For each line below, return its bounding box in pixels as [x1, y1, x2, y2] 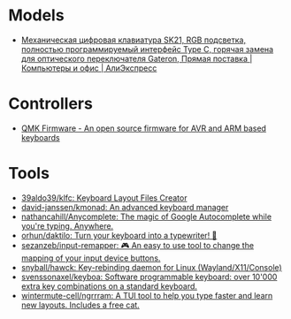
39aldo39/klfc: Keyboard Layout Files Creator [20, 192, 188, 203]
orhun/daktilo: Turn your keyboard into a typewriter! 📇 [20, 230, 218, 240]
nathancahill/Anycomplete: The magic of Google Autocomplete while [20, 211, 272, 222]
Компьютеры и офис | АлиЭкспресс [20, 63, 157, 73]
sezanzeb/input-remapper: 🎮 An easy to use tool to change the [20, 239, 254, 250]
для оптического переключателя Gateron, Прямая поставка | [20, 53, 253, 64]
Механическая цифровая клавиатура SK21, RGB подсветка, [20, 34, 247, 45]
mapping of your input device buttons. [20, 253, 161, 263]
